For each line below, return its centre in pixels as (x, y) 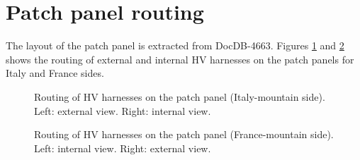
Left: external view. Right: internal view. (123, 110)
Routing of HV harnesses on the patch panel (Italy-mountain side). (180, 96)
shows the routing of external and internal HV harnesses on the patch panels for (180, 59)
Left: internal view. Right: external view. (123, 148)
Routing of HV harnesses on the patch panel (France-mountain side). (184, 134)
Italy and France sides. (55, 73)
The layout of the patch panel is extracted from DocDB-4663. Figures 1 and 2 (175, 45)
